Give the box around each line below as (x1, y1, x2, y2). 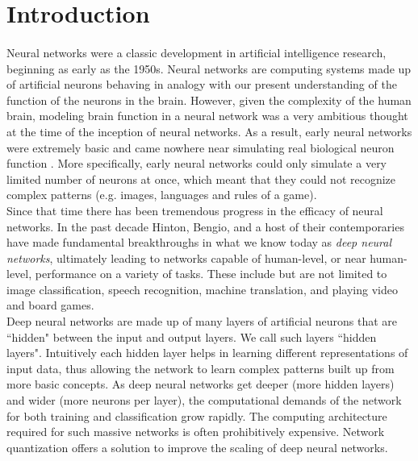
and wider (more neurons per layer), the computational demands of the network (6, 392, 402, 409)
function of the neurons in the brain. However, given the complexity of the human (6, 91, 412, 108)
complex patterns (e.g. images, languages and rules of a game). (6, 186, 317, 203)
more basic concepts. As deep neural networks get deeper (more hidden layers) (6, 376, 395, 392)
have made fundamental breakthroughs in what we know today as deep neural (6, 234, 392, 251)
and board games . (6, 297, 94, 314)
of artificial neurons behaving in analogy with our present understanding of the (6, 76, 397, 93)
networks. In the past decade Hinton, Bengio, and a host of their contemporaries (6, 218, 404, 235)
